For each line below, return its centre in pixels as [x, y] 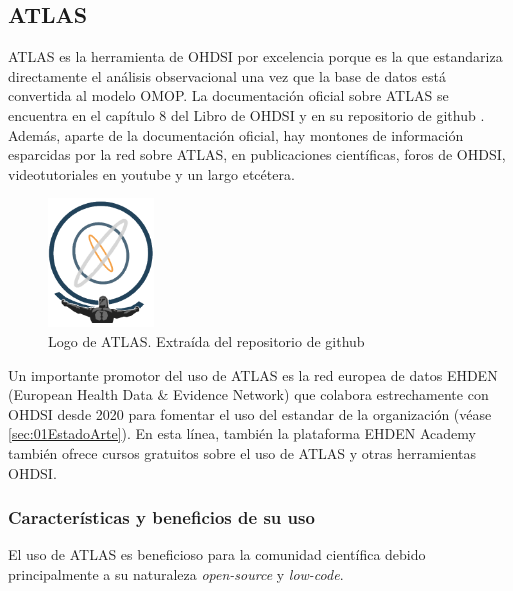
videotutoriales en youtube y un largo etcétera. [151, 173]
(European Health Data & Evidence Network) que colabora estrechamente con [248, 394]
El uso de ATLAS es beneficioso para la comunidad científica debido [217, 554]
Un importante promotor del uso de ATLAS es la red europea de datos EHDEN [253, 374]
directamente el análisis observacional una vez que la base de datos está [227, 75]
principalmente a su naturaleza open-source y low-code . [176, 574]
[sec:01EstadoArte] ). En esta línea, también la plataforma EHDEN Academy [242, 433]
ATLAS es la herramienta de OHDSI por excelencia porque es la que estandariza [255, 56]
